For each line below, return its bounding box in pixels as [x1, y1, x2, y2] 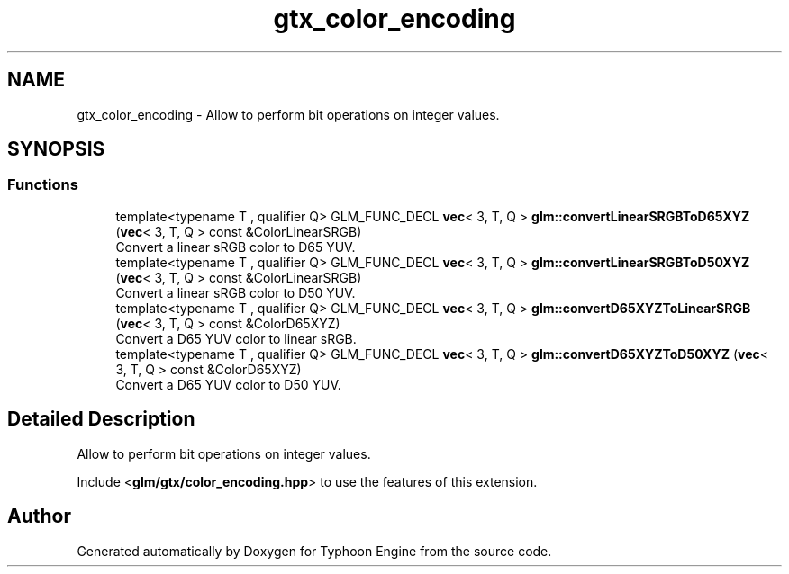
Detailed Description [7, 408, 195, 431]
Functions [7, 175, 78, 194]
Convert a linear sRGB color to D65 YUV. [115, 238, 356, 255]
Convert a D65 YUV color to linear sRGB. [115, 330, 357, 346]
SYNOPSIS [7, 138, 105, 161]
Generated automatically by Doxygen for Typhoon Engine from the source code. [77, 543, 552, 559]
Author [7, 505, 71, 528]
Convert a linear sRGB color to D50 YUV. [115, 284, 356, 300]
